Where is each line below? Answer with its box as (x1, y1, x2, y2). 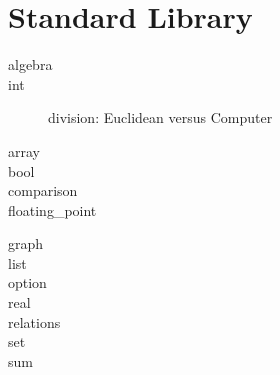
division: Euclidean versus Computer (48, 107, 273, 128)
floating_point (8, 199, 97, 220)
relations (8, 311, 61, 332)
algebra (8, 54, 53, 75)
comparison (8, 180, 78, 201)
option (8, 272, 47, 293)
